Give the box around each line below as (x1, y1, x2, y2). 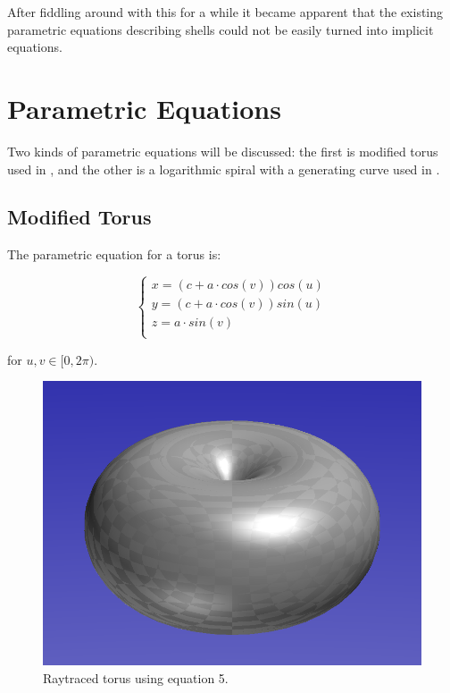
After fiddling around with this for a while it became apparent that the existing (7, 3, 444, 21)
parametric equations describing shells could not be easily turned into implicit (7, 20, 434, 38)
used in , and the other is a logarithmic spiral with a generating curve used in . (7, 159, 440, 178)
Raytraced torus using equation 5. (43, 668, 229, 687)
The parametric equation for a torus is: (7, 245, 221, 264)
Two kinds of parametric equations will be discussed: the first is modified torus (7, 141, 438, 160)
